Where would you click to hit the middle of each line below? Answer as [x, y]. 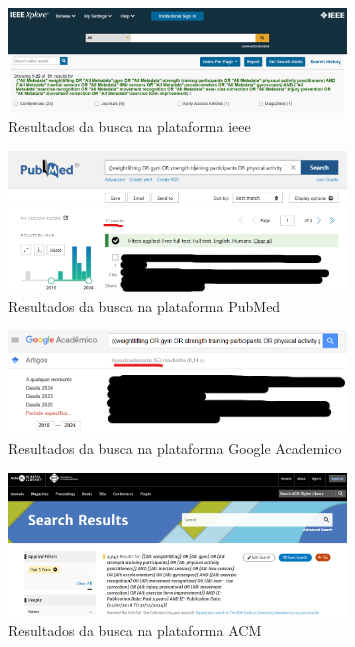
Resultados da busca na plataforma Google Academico [175, 448]
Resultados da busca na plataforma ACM [135, 630]
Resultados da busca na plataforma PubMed [144, 305]
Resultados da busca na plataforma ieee [129, 126]
